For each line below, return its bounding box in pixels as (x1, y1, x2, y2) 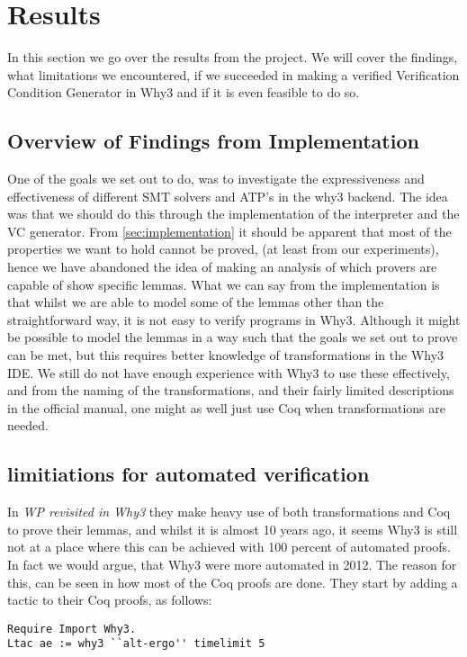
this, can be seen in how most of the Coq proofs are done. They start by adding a (7, 572, 458, 591)
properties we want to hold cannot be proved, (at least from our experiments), (7, 239, 439, 258)
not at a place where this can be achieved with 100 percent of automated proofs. (7, 537, 451, 556)
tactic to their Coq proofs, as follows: (7, 590, 212, 609)
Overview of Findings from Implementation (7, 127, 419, 155)
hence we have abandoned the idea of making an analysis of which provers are (7, 257, 437, 276)
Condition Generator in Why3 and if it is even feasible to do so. (7, 83, 360, 102)
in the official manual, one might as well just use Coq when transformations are (7, 398, 445, 417)
